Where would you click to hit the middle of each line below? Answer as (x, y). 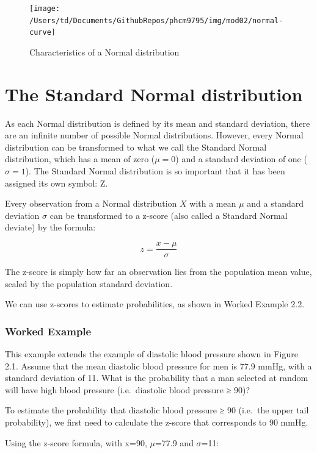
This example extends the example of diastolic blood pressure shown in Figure (151, 354)
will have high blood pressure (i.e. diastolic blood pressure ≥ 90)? (128, 389)
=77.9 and (174, 442)
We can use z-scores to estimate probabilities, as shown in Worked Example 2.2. (155, 304)
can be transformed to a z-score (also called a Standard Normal (169, 215)
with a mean (213, 203)
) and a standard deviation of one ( (241, 159)
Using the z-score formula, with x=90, (76, 442)
